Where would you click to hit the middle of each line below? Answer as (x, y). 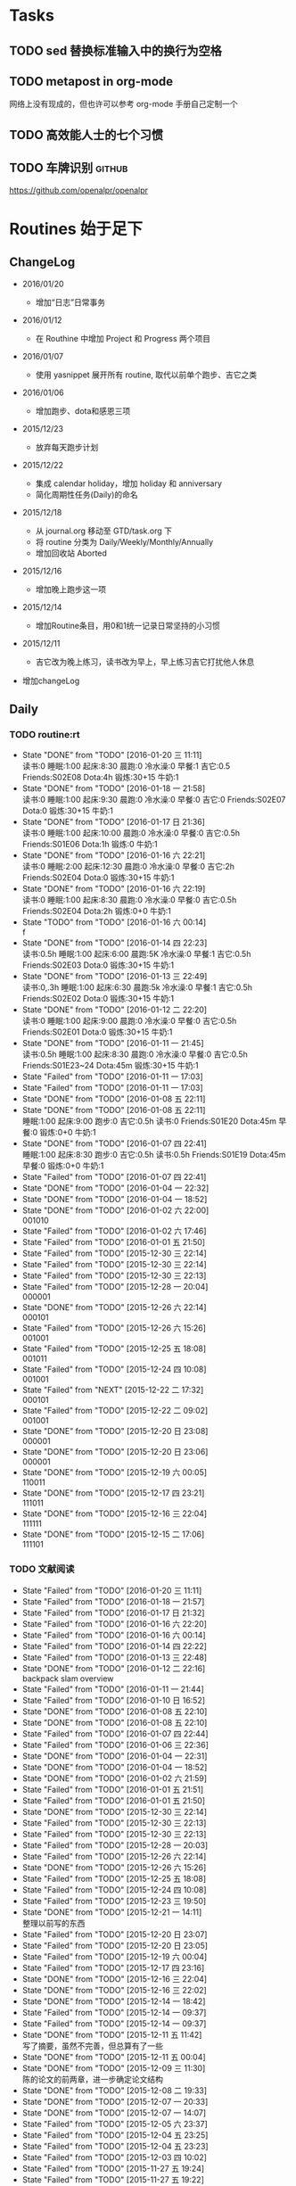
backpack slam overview (68, 1679)
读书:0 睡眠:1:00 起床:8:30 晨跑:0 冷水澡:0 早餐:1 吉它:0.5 (126, 766)
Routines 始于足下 (76, 229)
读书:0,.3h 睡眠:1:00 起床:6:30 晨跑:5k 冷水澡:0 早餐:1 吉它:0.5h (137, 987)
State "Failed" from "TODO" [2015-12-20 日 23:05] (115, 1945)
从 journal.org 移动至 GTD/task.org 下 (103, 531)
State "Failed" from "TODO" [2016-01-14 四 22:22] (115, 1646)
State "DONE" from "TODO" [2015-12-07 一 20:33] (115, 2101)
